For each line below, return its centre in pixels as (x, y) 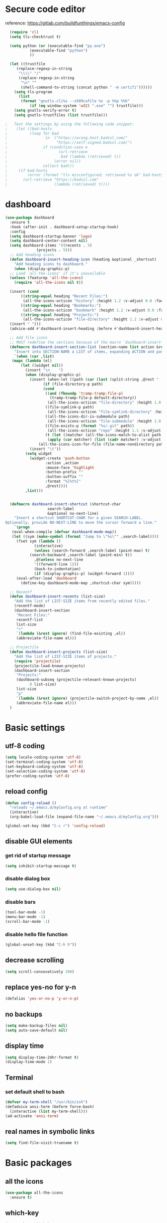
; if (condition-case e (46, 147)
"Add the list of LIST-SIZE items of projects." (65, 656)
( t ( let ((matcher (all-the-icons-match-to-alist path (103, 435)
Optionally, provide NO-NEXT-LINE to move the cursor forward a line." (81, 523)
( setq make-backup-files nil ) (37, 1025)
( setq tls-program (33, 92)
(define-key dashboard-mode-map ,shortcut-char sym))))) (81, 583)
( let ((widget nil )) (42, 366)
